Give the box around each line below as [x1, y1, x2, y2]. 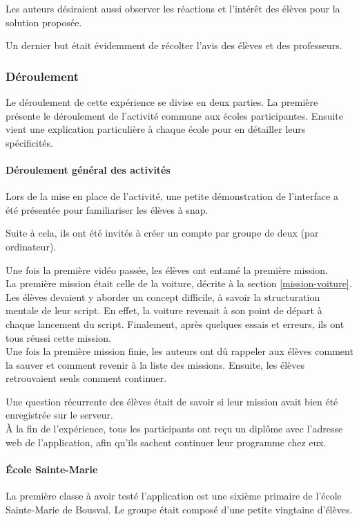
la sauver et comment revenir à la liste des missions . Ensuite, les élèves [6, 357, 304, 372]
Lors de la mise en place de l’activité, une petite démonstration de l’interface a [6, 189, 338, 203]
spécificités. [6, 135, 53, 149]
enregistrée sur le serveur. [6, 408, 113, 422]
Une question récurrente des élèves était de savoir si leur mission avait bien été [6, 394, 338, 408]
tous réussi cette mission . [6, 330, 111, 345]
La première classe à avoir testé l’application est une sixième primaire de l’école [6, 488, 342, 503]
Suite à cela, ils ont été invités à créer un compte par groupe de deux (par [6, 226, 319, 240]
